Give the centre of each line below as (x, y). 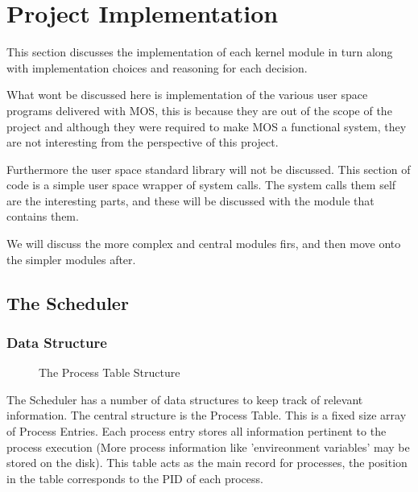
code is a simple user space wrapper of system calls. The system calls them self (201, 185)
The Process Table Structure (110, 372)
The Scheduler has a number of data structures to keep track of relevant (185, 399)
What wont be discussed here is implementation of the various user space (187, 95)
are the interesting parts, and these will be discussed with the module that (190, 200)
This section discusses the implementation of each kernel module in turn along (200, 52)
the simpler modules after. (71, 259)
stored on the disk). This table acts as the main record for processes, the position (207, 463)
